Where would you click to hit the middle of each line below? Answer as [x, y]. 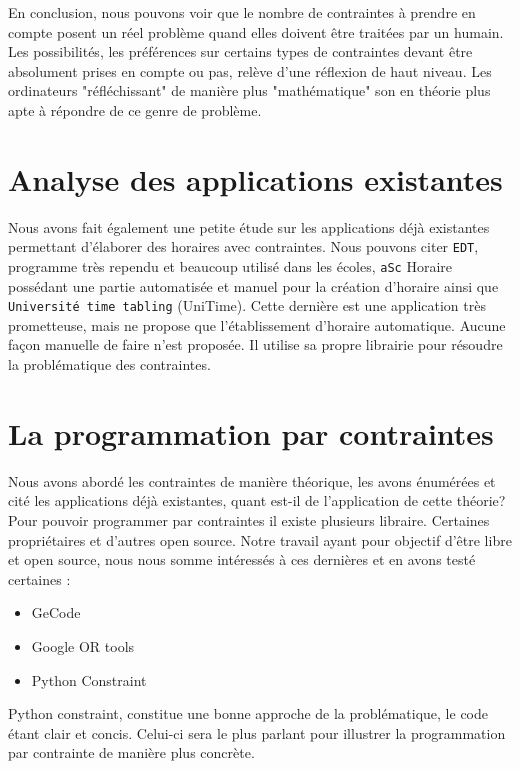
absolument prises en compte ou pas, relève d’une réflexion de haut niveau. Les [250, 70]
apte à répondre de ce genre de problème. [135, 109]
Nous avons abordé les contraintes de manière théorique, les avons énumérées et [252, 480]
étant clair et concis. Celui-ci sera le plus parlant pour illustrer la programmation [257, 732]
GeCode [56, 612]
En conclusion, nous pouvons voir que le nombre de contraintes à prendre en [242, 12]
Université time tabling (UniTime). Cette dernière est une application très [247, 305]
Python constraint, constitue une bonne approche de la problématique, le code [248, 713]
